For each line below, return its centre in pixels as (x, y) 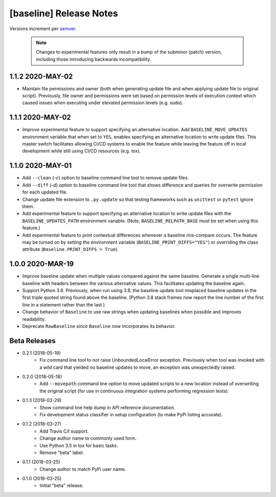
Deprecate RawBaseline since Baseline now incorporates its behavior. (99, 326)
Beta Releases (33, 340)
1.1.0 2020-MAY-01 (40, 166)
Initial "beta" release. (62, 486)
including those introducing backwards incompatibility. (94, 59)
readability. (34, 319)
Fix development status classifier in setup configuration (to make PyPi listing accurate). (131, 414)
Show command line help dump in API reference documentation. (108, 407)
